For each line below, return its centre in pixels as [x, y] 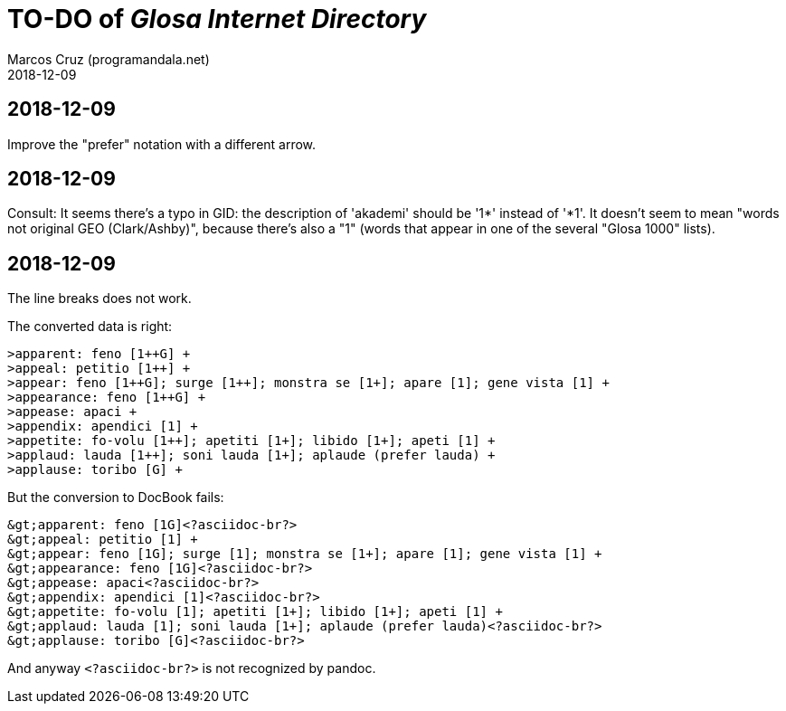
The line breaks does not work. [99, 299]
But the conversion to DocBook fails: [116, 498]
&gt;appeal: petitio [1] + [103, 540]
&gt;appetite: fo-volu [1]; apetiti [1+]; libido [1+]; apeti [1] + [255, 612]
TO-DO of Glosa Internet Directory [217, 19]
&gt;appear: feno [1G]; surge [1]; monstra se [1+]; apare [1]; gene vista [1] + [305, 554]
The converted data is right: [90, 327]
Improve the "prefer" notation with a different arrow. [162, 144]
